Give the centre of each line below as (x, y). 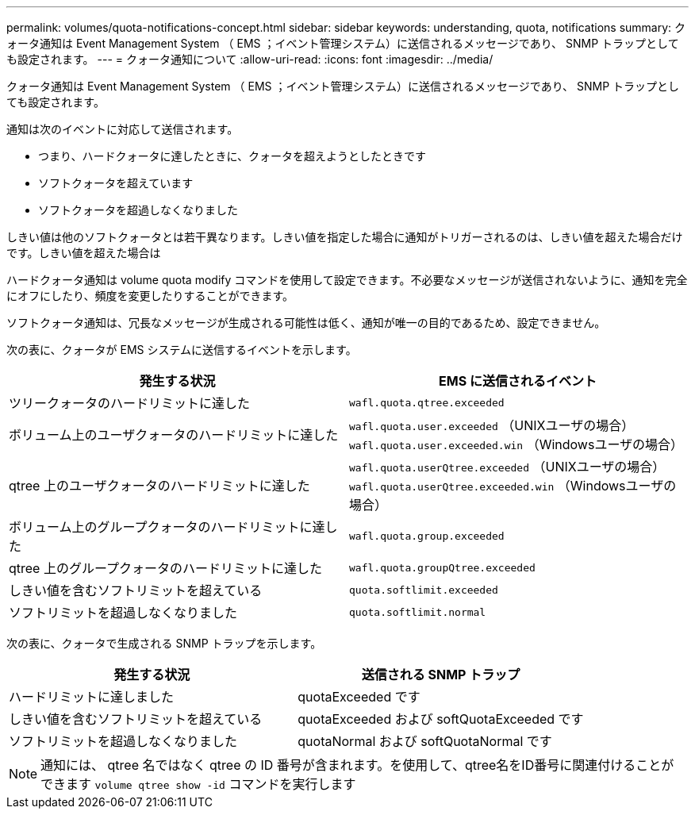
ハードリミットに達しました (92, 697)
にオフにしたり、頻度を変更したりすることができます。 (150, 296)
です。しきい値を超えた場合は (84, 253)
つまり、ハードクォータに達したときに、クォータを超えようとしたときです (232, 156)
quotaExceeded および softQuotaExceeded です (441, 719)
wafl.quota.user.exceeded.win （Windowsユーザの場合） (516, 444)
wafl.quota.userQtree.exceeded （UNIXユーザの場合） (507, 467)
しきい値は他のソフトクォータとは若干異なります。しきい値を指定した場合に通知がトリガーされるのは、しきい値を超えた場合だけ (345, 237)
